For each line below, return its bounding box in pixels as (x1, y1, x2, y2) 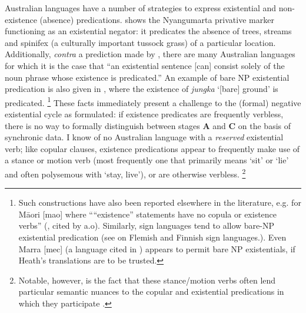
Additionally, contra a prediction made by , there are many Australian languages (5, 48, 295, 60)
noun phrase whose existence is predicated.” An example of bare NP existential (5, 71, 290, 83)
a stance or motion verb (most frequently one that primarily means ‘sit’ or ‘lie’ (5, 154, 289, 166)
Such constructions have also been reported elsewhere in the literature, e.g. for (18, 196, 301, 209)
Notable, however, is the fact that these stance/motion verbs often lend (18, 274, 276, 286)
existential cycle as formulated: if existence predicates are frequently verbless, (5, 108, 284, 120)
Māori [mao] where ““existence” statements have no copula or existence (18, 207, 277, 220)
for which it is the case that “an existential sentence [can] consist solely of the (5, 59, 285, 71)
